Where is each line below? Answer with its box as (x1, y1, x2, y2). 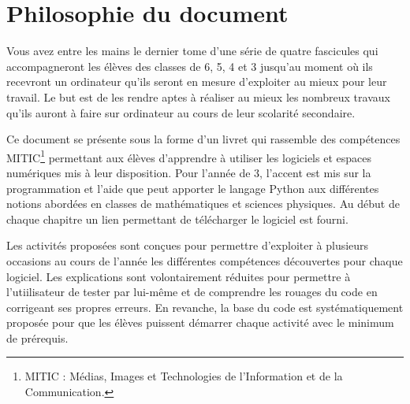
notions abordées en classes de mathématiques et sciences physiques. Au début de (6, 195, 400, 212)
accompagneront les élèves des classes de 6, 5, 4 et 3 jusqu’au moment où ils (6, 57, 373, 74)
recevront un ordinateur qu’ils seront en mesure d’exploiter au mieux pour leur (6, 73, 387, 90)
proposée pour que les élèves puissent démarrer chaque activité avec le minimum (6, 314, 394, 331)
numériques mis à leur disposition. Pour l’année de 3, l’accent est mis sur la (6, 164, 371, 180)
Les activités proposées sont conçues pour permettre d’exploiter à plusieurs (6, 237, 369, 254)
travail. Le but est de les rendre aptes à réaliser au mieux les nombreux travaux (6, 88, 390, 105)
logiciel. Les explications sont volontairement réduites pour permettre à (6, 268, 351, 284)
